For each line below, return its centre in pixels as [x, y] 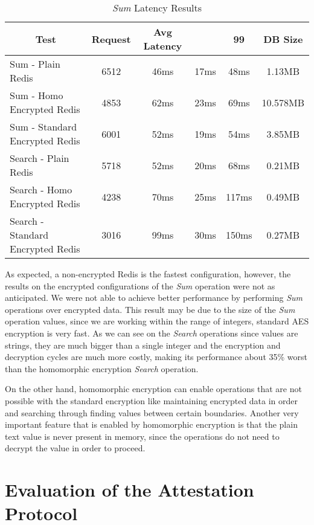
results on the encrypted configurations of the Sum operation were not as [140, 285]
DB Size [283, 39]
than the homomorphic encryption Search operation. [102, 368]
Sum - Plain [35, 64]
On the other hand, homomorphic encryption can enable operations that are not [153, 389]
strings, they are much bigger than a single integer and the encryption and [143, 345]
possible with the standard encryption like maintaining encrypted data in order [152, 400]
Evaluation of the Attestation [130, 490]
